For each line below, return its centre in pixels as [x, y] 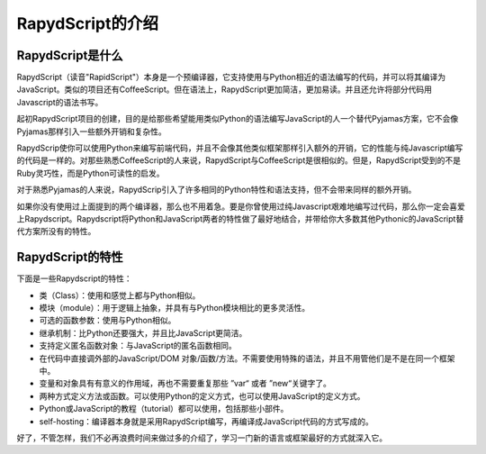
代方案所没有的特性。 [56, 232]
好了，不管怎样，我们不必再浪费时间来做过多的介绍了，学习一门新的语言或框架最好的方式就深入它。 [202, 438]
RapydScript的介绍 [88, 23]
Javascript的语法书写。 [60, 102]
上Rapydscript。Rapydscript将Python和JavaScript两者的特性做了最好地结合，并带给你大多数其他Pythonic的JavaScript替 [240, 218]
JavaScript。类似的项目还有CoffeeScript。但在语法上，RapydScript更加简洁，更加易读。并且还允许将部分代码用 [224, 89]
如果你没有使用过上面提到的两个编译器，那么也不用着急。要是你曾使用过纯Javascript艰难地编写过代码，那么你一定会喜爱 [241, 206]
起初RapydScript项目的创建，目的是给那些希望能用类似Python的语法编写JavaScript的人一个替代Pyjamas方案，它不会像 [238, 119]
